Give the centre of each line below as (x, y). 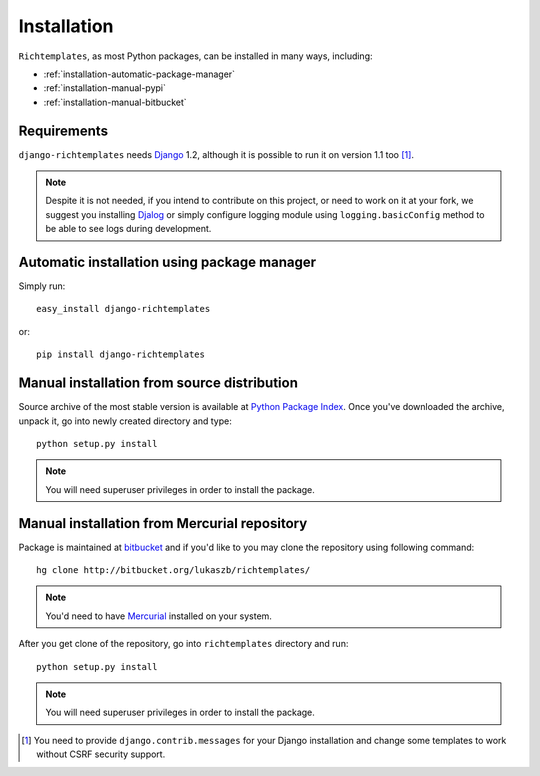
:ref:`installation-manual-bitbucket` (115, 102)
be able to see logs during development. (128, 229)
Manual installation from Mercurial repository (163, 523)
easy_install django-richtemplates (123, 309)
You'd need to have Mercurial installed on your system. (158, 616)
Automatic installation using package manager (167, 262)
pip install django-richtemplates (120, 354)
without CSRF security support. (101, 754)
